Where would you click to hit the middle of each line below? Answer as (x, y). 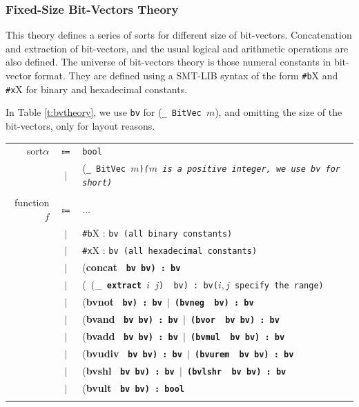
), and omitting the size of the (279, 112)
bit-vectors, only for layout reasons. (80, 125)
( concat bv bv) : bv (132, 267)
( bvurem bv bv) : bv (244, 354)
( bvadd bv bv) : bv (130, 336)
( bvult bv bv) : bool (133, 387)
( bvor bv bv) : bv (235, 320)
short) (97, 182)
